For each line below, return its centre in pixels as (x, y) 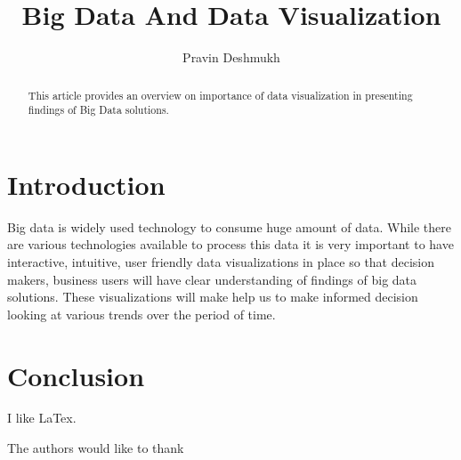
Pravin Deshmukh (231, 57)
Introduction (86, 184)
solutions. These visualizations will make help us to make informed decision (213, 297)
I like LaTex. (42, 418)
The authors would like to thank (96, 448)
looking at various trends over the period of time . (142, 314)
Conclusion (76, 375)
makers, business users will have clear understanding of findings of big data (212, 279)
